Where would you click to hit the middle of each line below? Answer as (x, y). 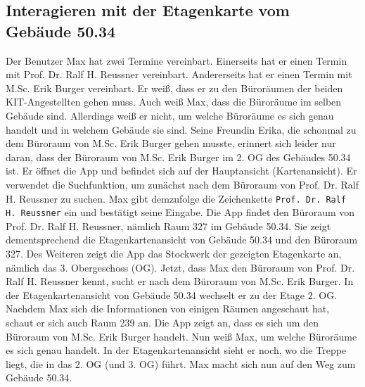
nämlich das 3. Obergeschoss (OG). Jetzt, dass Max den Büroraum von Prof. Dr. (180, 267)
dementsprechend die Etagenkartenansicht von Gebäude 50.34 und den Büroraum (182, 240)
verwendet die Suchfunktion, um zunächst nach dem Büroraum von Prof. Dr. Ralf (182, 184)
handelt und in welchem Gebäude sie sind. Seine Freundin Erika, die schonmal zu (181, 129)
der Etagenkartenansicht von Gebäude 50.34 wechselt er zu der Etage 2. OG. (172, 294)
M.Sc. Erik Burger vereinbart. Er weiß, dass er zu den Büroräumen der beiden (174, 88)
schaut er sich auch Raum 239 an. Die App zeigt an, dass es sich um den (162, 322)
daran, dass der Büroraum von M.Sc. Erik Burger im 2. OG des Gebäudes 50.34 (178, 157)
